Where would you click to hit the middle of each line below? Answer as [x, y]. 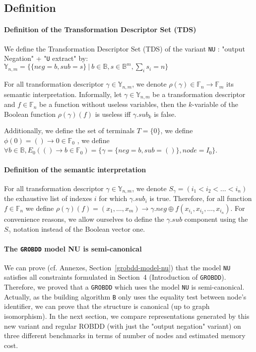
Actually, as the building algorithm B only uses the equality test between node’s [125, 296]
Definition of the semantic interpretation [75, 169]
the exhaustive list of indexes [48, 198]
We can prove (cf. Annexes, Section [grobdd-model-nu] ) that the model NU [117, 267]
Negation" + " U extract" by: [46, 58]
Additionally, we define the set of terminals [69, 130]
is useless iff [113, 114]
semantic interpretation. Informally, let [63, 94]
